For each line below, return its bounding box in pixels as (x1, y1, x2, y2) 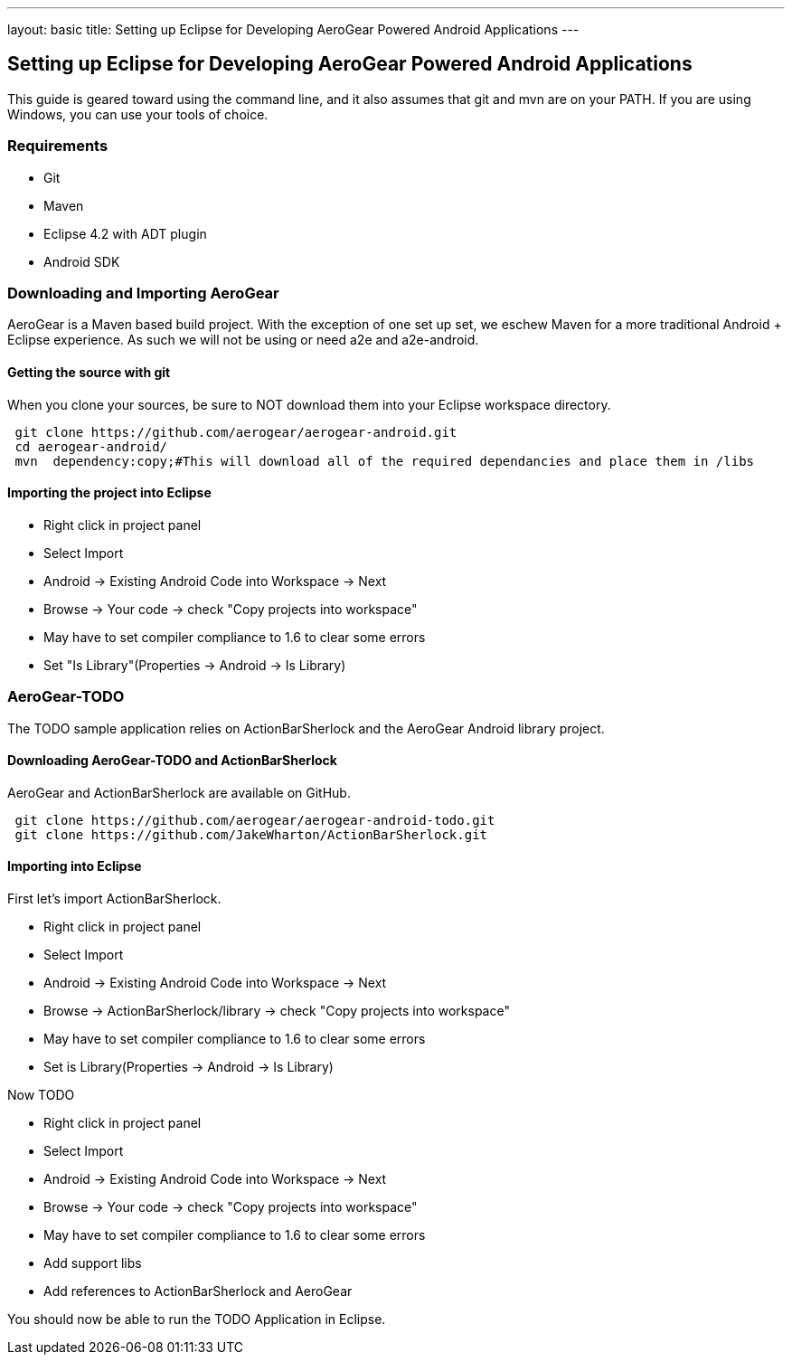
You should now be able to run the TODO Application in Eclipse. (7, 1310, 386, 1327)
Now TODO (7, 1086, 75, 1102)
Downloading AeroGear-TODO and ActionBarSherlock (7, 752, 337, 769)
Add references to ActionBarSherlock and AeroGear (43, 1282, 353, 1299)
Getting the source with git (7, 364, 171, 380)
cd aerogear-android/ (14, 439, 168, 454)
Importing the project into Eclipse (7, 485, 212, 501)
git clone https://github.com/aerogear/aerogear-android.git (14, 424, 457, 440)
